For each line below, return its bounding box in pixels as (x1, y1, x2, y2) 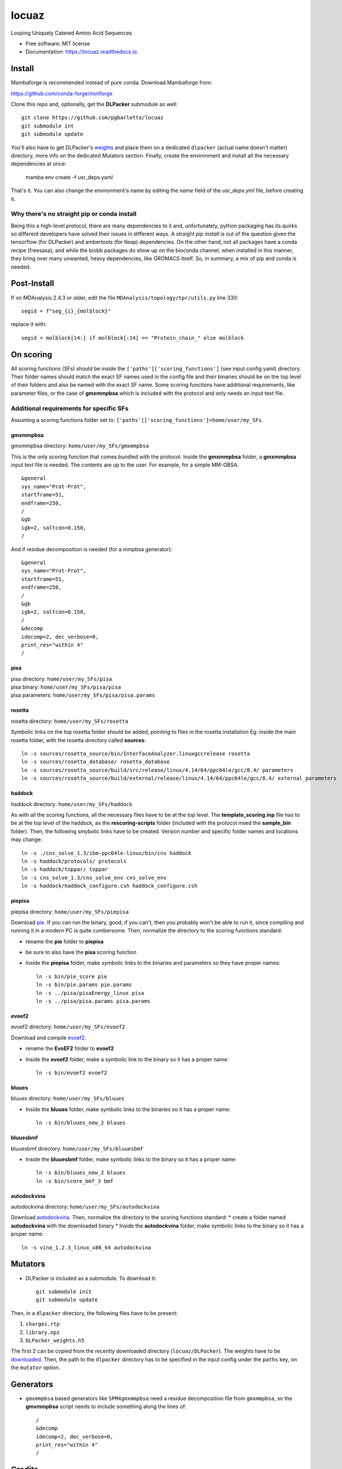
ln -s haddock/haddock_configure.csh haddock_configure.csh (21, 883, 198, 890)
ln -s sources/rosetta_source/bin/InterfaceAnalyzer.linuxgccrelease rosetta (21, 750, 250, 757)
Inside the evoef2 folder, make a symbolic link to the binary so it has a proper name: (25, 1055, 229, 1063)
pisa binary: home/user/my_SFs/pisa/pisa (11, 683, 121, 690)
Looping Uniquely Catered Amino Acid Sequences (11, 29, 132, 36)
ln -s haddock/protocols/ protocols (21, 858, 127, 864)
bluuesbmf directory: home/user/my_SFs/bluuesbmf (11, 1145, 144, 1152)
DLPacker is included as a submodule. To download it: (25, 1275, 157, 1282)
